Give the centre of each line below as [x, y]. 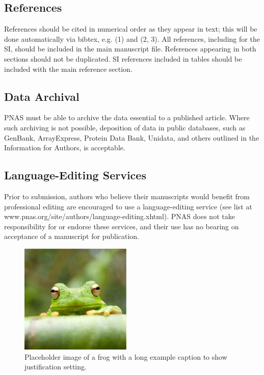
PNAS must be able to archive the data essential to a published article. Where [127, 117]
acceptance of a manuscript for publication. [72, 236]
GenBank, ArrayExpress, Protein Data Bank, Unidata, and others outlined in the [132, 137]
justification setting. [56, 367]
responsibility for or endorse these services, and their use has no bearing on [122, 226]
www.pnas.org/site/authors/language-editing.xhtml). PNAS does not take [120, 216]
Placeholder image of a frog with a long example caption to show [126, 356]
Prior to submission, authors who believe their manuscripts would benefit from [127, 196]
